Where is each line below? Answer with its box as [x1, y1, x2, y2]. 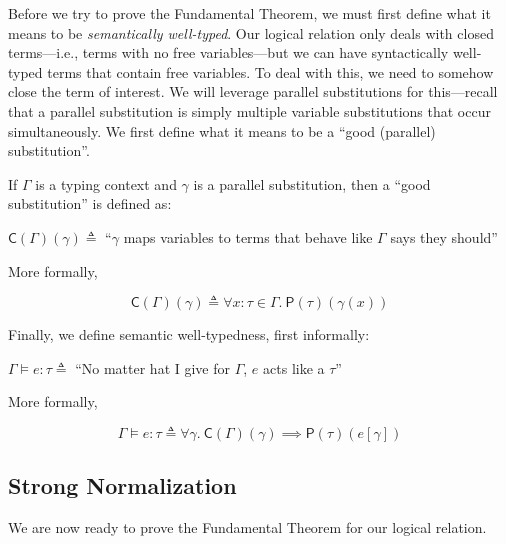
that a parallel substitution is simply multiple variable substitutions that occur [8, 100, 491, 121]
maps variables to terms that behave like [123, 226, 373, 247]
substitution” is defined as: [8, 193, 172, 214]
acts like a [263, 357, 325, 378]
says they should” [390, 226, 498, 247]
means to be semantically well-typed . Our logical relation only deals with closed [8, 22, 494, 43]
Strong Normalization [8, 470, 237, 501]
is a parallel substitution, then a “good [193, 173, 431, 194]
